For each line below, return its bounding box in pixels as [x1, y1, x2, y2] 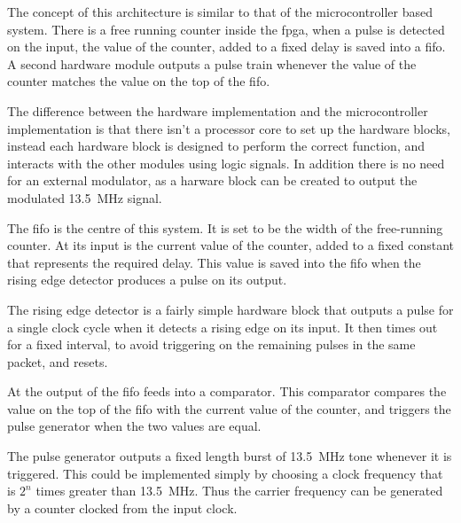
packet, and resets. [7, 352, 108, 371]
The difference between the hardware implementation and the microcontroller [7, 101, 428, 120]
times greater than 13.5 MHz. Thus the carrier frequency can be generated [35, 481, 443, 500]
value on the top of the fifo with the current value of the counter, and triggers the [7, 399, 451, 418]
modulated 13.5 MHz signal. [7, 188, 162, 207]
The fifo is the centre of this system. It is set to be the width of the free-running [7, 218, 443, 237]
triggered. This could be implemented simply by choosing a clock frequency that [7, 464, 443, 482]
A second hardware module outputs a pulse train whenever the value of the [7, 54, 417, 73]
